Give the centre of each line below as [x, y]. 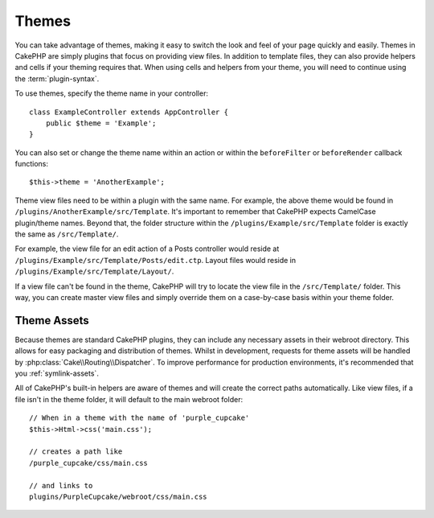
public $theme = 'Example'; [101, 123]
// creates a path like [76, 452]
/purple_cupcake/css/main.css [89, 463]
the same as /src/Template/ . [67, 234]
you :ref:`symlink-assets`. [57, 373]
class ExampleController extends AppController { [129, 112]
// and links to [61, 485]
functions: [31, 164]
